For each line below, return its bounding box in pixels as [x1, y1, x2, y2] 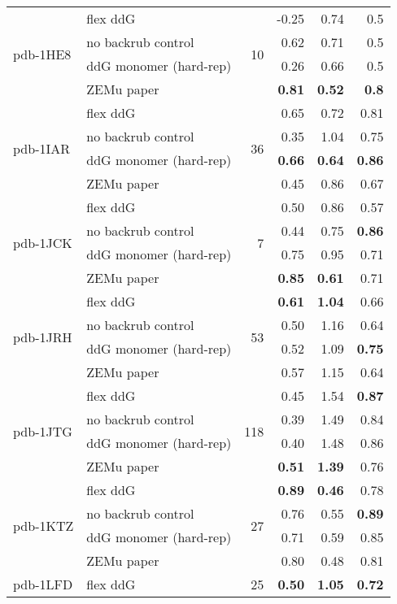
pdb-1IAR [13, 138, 71, 158]
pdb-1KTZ [13, 515, 74, 535]
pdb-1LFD [13, 575, 73, 593]
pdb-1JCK [13, 232, 72, 252]
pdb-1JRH [13, 327, 72, 346]
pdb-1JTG [13, 421, 72, 441]
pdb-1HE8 [13, 44, 72, 63]
